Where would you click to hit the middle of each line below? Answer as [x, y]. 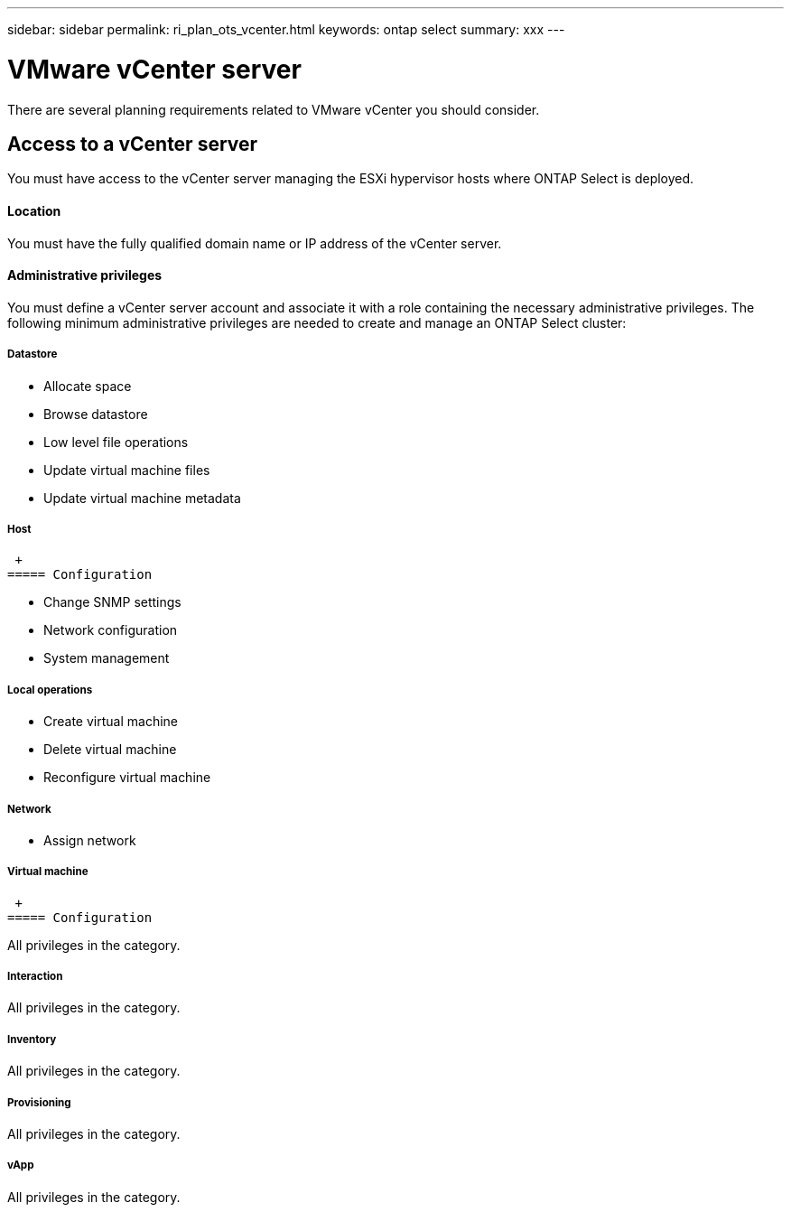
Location [34, 210]
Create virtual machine [111, 722]
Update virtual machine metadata [142, 498]
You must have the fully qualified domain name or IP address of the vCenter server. [255, 243]
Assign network [90, 840]
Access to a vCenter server [133, 144]
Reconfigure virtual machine [127, 778]
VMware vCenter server [154, 69]
